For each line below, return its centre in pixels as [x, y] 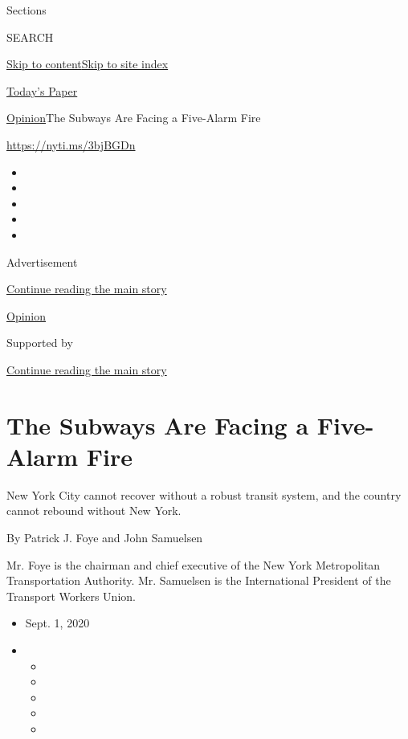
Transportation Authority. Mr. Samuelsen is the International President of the [199, 580]
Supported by [40, 343]
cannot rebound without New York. [94, 510]
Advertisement [42, 261]
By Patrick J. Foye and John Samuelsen [105, 537]
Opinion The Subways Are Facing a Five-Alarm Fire [134, 118]
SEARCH [30, 37]
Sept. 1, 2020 [57, 623]
